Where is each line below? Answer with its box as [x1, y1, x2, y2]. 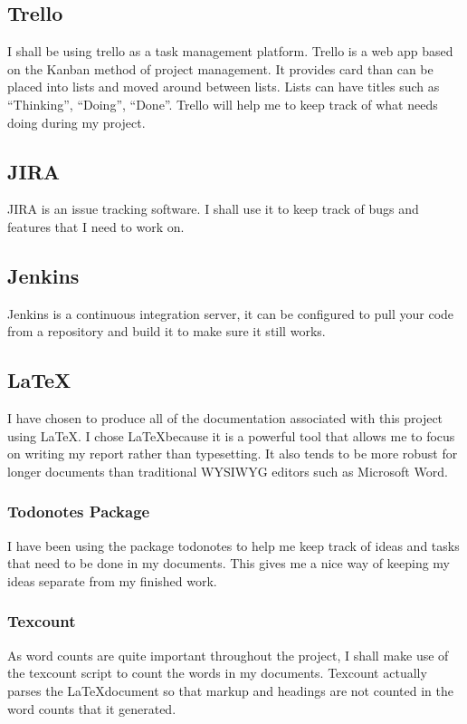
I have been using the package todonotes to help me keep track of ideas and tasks [7, 536, 460, 555]
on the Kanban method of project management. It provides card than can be [7, 59, 434, 78]
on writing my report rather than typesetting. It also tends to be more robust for [7, 444, 458, 463]
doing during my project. [7, 112, 146, 131]
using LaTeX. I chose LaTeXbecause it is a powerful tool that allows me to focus [7, 426, 455, 445]
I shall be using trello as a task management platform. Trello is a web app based [7, 42, 453, 61]
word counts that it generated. [7, 699, 176, 718]
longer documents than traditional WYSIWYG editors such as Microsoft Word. [7, 461, 448, 480]
